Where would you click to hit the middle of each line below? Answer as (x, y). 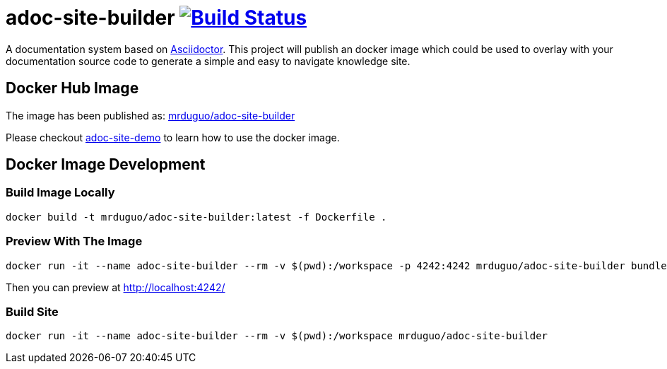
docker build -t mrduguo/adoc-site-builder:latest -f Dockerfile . (196, 217)
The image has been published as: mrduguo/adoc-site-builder (150, 115)
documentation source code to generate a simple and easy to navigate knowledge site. (208, 61)
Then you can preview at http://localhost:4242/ (116, 287)
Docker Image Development (106, 165)
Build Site (32, 311)
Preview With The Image (74, 241)
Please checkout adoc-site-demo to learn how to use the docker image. (173, 137)
